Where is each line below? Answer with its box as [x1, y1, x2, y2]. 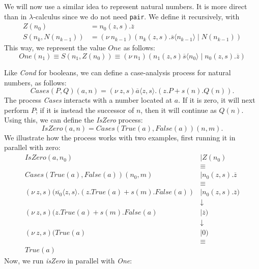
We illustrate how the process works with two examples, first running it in [4, 132, 236, 142]
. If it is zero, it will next [178, 95, 255, 105]
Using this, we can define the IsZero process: [4, 114, 143, 125]
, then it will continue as [140, 104, 217, 115]
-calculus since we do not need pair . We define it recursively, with [33, 11, 240, 21]
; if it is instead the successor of [35, 104, 134, 115]
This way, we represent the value [4, 42, 106, 53]
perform [4, 104, 29, 115]
